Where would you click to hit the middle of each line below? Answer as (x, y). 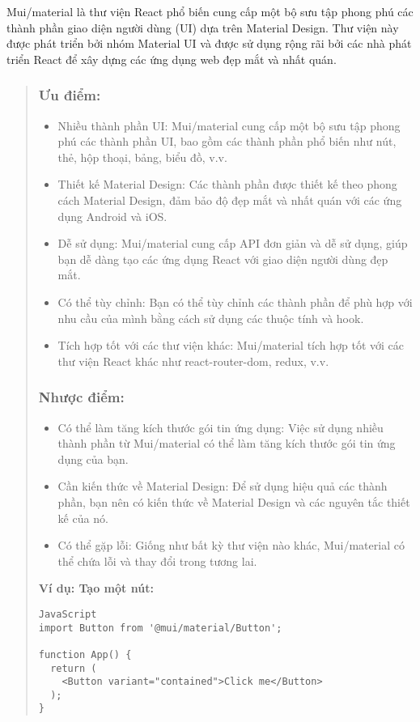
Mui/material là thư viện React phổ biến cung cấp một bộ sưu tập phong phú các (210, 11)
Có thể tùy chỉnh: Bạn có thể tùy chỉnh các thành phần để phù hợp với (235, 302)
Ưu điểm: (70, 95)
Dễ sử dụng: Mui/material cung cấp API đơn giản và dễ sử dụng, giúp (233, 243)
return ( (74, 668)
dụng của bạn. (93, 459)
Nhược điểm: (81, 397)
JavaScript (68, 614)
